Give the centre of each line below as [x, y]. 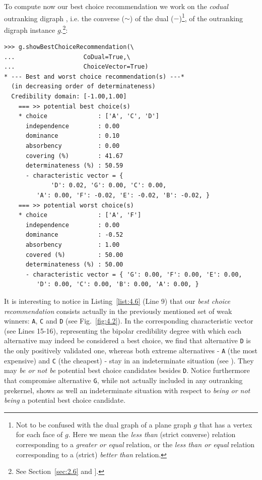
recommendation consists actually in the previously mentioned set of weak [118, 311]
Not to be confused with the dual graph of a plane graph [104, 424]
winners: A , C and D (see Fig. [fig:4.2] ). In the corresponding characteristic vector [129, 321]
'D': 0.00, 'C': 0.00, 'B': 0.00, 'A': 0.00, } [118, 284]
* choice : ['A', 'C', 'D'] [89, 116]
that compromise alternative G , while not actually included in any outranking [123, 380]
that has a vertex [226, 424]
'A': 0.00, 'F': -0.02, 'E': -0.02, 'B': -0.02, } [123, 195]
